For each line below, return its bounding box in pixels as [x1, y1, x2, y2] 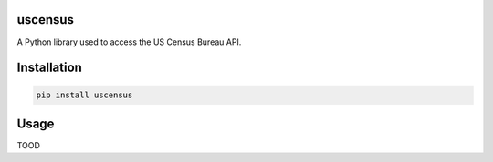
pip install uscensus [36, 89, 133, 100]
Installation [16, 60, 82, 76]
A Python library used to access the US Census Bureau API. [16, 36, 242, 47]
